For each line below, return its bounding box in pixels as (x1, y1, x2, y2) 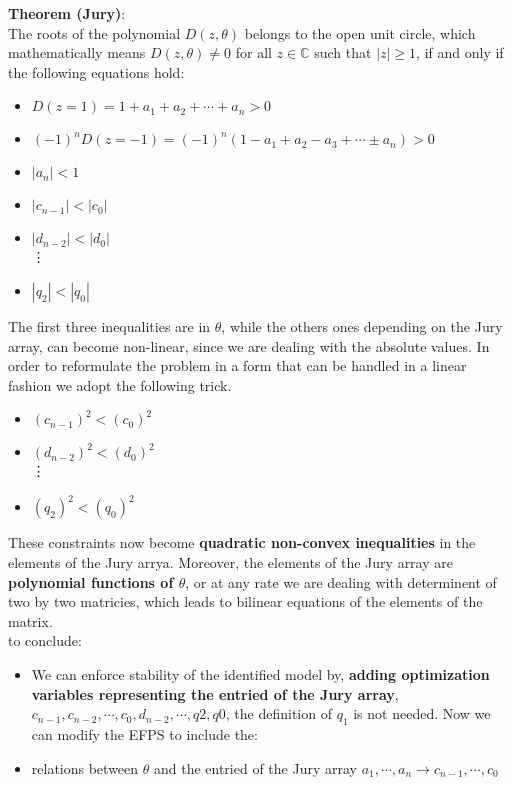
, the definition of (225, 703, 332, 724)
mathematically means (8, 42, 146, 63)
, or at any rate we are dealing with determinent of (185, 571, 497, 592)
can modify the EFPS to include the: (31, 723, 258, 744)
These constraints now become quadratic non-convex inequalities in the (8, 532, 476, 553)
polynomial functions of (8, 571, 174, 592)
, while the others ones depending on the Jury (221, 315, 503, 336)
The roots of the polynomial (8, 22, 181, 43)
